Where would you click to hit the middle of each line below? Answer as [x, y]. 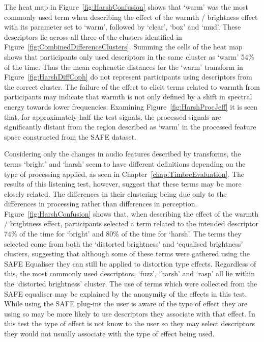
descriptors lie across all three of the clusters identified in [93, 36]
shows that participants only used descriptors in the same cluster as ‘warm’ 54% [129, 56]
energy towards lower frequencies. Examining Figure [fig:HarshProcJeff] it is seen [131, 106]
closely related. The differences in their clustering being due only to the [115, 193]
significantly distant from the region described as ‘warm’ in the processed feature [130, 127]
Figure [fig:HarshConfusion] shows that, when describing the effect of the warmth [131, 213]
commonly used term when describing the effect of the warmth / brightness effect [131, 17]
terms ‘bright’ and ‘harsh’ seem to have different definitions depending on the [125, 163]
